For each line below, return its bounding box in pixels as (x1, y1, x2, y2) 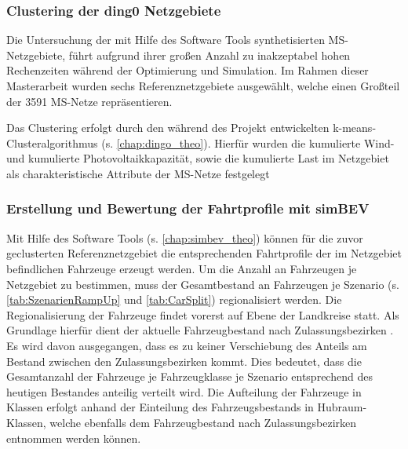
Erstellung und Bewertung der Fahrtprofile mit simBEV (6, 199, 370, 218)
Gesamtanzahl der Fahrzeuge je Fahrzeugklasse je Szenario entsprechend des (6, 368, 373, 385)
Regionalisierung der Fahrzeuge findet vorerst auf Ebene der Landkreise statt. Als (6, 306, 399, 323)
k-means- (333, 119, 377, 136)
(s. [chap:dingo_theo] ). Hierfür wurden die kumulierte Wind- (101, 134, 395, 151)
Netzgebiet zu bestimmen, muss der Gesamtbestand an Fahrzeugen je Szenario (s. (6, 276, 399, 292)
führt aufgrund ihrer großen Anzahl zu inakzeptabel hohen (68, 46, 351, 63)
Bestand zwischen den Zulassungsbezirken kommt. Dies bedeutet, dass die (6, 352, 362, 369)
